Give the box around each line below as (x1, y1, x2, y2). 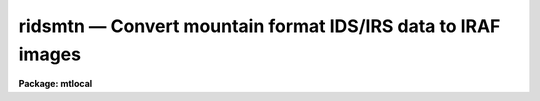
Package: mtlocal (18, 78, 93, 90)
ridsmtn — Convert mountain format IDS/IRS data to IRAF (18, 15, 501, 37)
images (18, 43, 82, 65)
